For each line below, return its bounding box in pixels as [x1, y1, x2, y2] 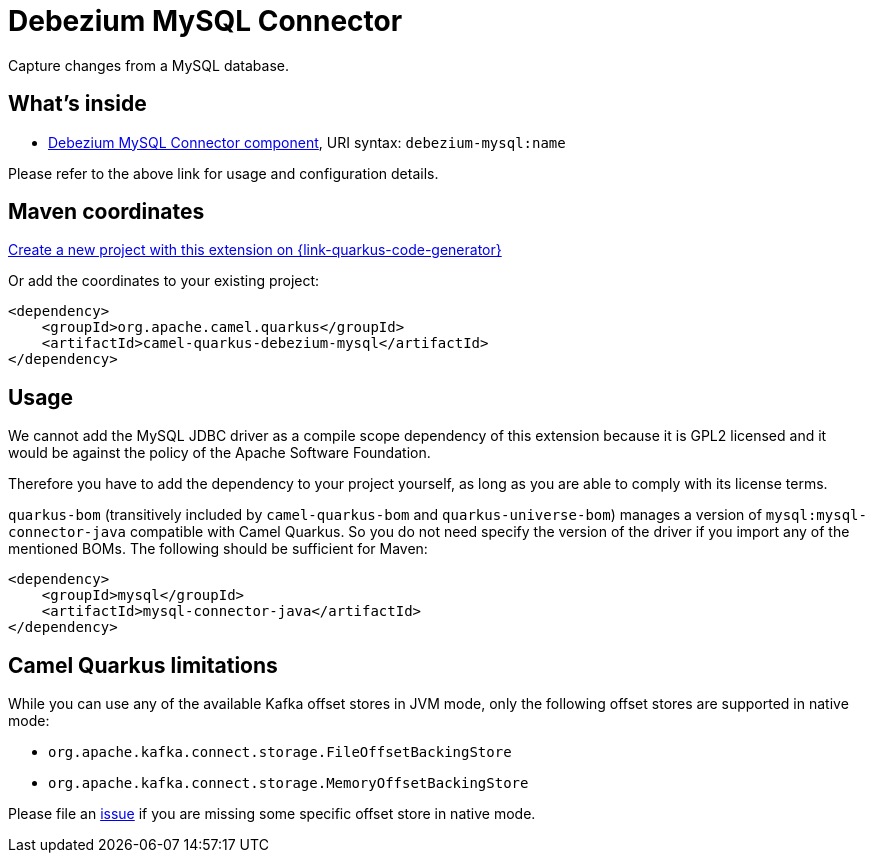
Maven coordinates [8, 199, 205, 225]
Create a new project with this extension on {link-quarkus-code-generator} [8, 241, 502, 259]
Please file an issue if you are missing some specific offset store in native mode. [8, 805, 536, 823]
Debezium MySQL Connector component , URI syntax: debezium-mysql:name [48, 133, 566, 151]
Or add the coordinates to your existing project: [8, 272, 320, 290]
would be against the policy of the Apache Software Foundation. [8, 444, 431, 462]
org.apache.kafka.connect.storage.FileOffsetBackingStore [48, 744, 512, 761]
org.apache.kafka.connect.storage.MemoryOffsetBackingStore [48, 775, 529, 792]
